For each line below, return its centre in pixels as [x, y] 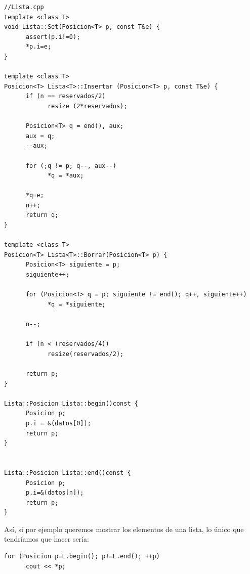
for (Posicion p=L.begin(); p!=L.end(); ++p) [82, 557]
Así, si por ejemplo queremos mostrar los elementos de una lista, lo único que [124, 529]
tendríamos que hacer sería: [47, 539]
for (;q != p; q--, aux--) [71, 166]
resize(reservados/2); [86, 354]
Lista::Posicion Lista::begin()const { [71, 403]
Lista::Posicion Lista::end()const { [68, 473]
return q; [42, 215]
